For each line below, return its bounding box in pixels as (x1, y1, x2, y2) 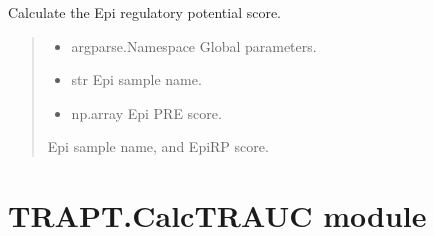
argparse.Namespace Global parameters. (71, 35, 317, 56)
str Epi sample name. (71, 69, 202, 90)
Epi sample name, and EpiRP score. (47, 136, 269, 157)
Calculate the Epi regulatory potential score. (8, 2, 282, 22)
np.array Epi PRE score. (71, 102, 222, 123)
